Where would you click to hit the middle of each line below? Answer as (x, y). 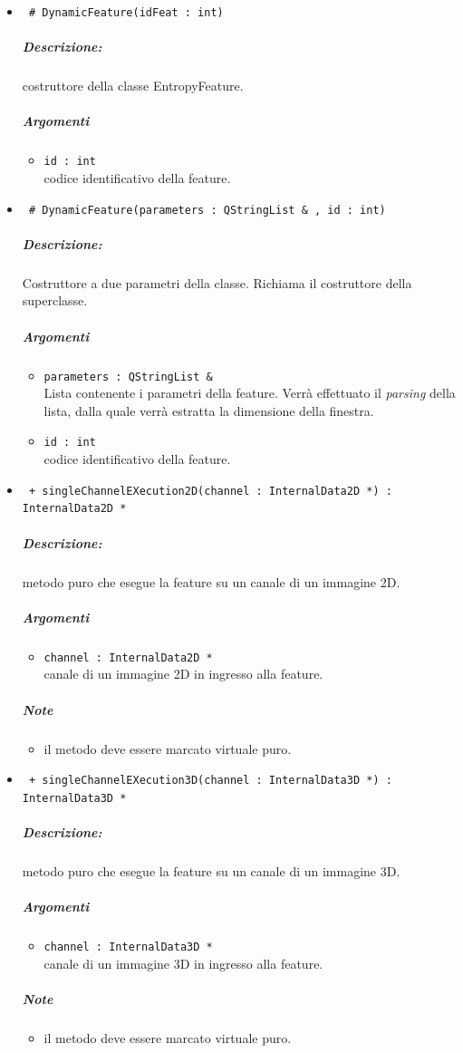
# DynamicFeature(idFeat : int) (126, 13)
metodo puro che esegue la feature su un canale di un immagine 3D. (211, 871)
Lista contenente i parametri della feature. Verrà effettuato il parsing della (250, 393)
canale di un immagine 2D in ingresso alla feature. (183, 674)
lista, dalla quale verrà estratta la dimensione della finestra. (209, 410)
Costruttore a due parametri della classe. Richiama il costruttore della (217, 282)
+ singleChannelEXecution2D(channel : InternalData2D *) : (210, 491)
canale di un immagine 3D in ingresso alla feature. (183, 963)
